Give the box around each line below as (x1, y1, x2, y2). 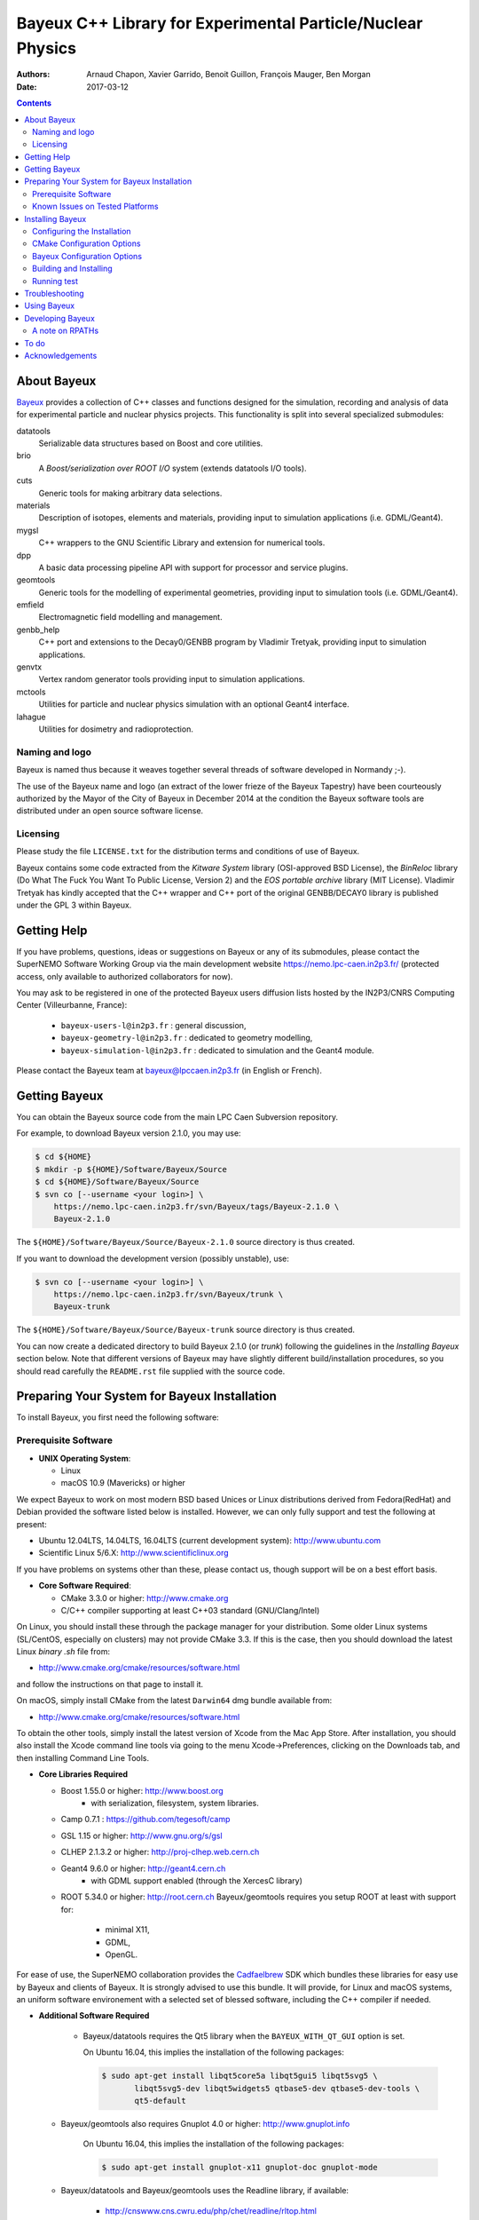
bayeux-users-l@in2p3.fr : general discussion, (60, 1019, 247, 1030)
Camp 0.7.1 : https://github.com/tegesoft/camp (60, 1814, 231, 1825)
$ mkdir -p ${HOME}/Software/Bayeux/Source (35, 1164, 228, 1174)
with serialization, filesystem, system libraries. (90, 1798, 259, 1808)
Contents (16, 98, 52, 108)
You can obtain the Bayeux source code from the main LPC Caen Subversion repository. (16, 1111, 339, 1122)
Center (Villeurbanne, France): (16, 1000, 128, 1011)
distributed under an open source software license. (16, 805, 204, 816)
